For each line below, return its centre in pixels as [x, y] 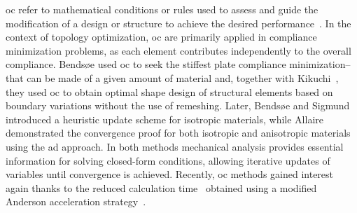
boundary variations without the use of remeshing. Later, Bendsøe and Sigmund [178, 105]
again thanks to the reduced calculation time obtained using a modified [161, 187]
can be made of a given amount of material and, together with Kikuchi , [183, 77]
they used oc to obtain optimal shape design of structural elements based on [169, 91]
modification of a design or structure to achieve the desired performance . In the [178, 23]
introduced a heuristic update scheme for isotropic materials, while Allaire [164, 119]
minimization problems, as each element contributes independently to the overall [178, 50]
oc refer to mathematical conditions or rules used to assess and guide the [162, 9]
